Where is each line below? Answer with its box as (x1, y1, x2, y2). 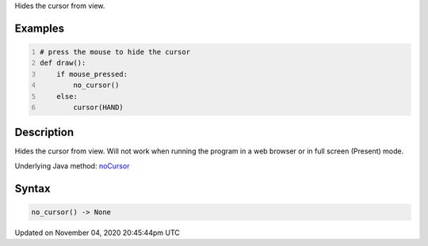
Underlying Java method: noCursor (14, 161, 130, 170)
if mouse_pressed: (56, 70, 128, 78)
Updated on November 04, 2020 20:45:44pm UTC (14, 228, 180, 237)
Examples (14, 21, 65, 35)
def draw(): (40, 59, 86, 67)
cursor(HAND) (72, 103, 124, 112)
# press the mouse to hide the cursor (40, 47, 190, 56)
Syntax (14, 182, 51, 195)
